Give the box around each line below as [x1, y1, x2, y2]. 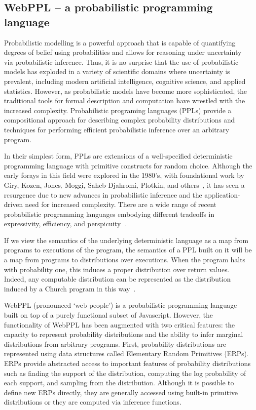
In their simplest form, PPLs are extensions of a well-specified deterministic [4, 151, 233, 161]
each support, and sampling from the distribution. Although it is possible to [4, 377, 234, 388]
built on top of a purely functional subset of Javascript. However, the [4, 310, 213, 320]
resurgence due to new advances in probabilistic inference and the [4, 189, 202, 200]
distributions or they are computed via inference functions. [4, 397, 182, 407]
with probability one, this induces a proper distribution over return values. [4, 264, 229, 274]
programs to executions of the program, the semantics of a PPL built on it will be [4, 245, 252, 255]
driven [4, 199, 23, 209]
